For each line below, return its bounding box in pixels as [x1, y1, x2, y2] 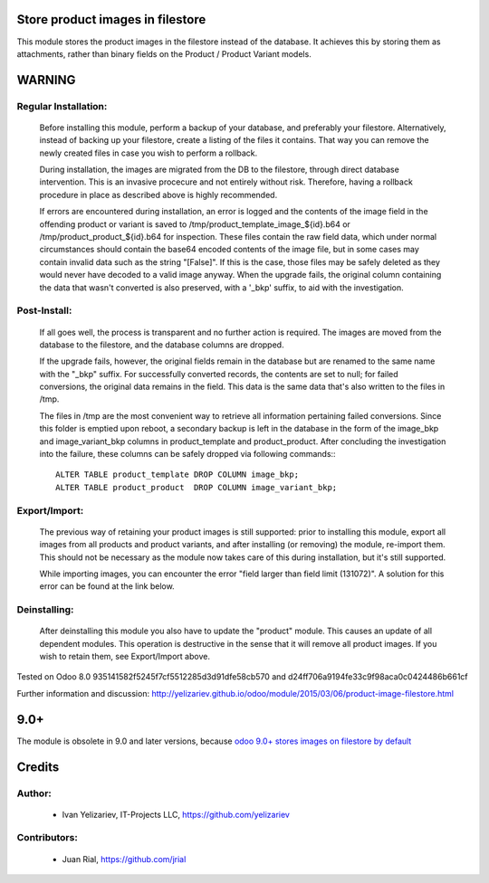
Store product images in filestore [16, 12, 206, 27]
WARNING [16, 72, 76, 88]
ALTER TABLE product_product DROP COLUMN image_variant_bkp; [55, 482, 338, 492]
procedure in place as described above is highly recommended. [39, 189, 278, 200]
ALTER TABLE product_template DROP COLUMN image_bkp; [55, 470, 299, 479]
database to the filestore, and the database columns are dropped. [39, 339, 284, 350]
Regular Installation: [16, 100, 108, 112]
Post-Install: [16, 304, 72, 317]
